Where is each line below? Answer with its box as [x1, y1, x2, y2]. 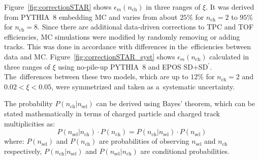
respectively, [4, 145, 42, 156]
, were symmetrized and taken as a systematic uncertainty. [51, 81, 235, 91]
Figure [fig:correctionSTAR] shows [4, 2, 112, 12]
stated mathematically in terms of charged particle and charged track [4, 108, 220, 118]
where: [4, 136, 24, 146]
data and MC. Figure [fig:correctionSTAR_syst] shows [4, 51, 175, 61]
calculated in [209, 51, 249, 61]
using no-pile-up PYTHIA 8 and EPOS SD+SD [58, 61, 208, 72]
